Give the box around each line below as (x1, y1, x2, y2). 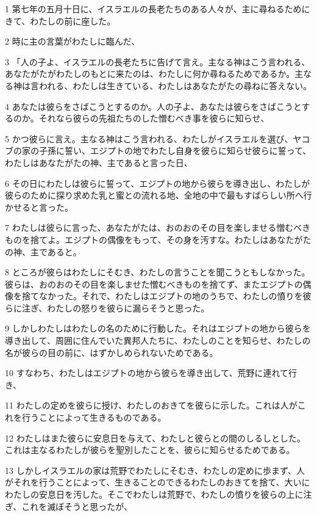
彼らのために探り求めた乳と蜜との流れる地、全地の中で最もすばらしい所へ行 (5, 189, 312, 202)
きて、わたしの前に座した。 (5, 14, 116, 27)
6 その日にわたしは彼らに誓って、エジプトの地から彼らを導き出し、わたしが (5, 176, 310, 189)
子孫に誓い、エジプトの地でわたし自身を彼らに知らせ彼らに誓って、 (38, 144, 312, 157)
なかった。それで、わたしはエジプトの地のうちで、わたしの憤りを (38, 289, 303, 302)
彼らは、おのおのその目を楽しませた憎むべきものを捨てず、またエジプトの (5, 277, 303, 290)
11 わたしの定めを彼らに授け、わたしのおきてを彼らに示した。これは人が (5, 399, 297, 412)
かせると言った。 (5, 200, 73, 213)
